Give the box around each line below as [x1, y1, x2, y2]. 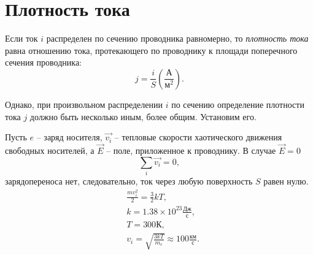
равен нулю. [263, 175, 309, 188]
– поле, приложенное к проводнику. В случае [106, 143, 276, 156]
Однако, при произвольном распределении [5, 97, 163, 110]
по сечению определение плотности [171, 97, 304, 110]
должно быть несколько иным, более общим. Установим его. [29, 110, 257, 123]
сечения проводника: [5, 56, 82, 69]
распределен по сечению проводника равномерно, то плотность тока [46, 32, 309, 45]
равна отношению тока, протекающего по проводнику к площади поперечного [5, 44, 298, 56]
